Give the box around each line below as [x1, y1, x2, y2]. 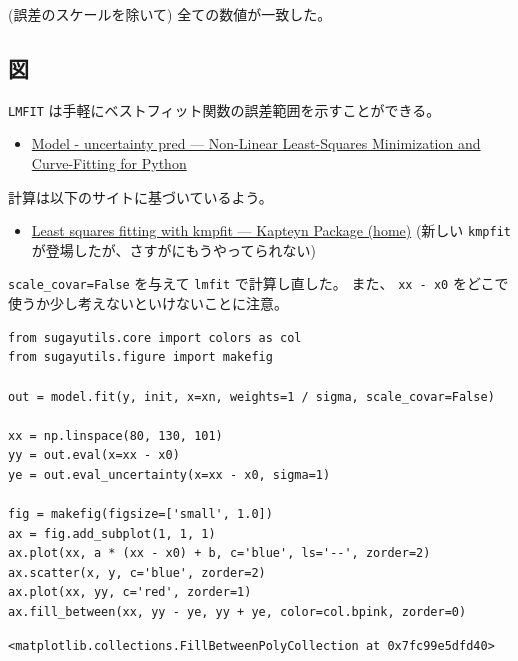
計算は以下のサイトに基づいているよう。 [8, 186, 273, 207]
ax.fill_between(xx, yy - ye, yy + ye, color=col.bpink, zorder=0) [8, 605, 467, 620]
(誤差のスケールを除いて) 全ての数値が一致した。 [8, 4, 332, 24]
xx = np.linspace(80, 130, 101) [8, 428, 223, 443]
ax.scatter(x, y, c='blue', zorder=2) [8, 565, 266, 580]
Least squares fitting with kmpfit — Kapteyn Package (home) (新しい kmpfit [31, 220, 511, 241]
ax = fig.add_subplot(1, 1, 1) [8, 526, 216, 541]
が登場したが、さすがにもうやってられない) [31, 239, 316, 260]
